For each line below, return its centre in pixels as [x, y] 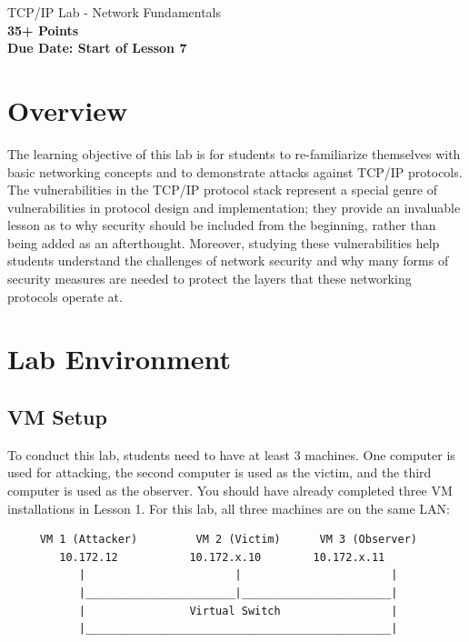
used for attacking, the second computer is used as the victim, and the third [220, 472]
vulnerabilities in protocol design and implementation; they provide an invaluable [234, 207]
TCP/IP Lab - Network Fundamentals [115, 12]
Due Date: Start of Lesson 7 [97, 48]
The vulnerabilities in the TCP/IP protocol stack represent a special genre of [222, 190]
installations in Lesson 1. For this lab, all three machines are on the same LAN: [229, 508]
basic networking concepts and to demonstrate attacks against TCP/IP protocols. [235, 171]
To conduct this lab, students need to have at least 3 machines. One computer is [231, 454]
